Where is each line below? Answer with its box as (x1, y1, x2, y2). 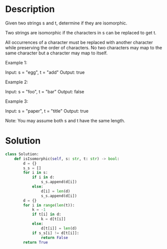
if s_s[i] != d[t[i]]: (31, 231, 79, 236)
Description (5, 3, 55, 15)
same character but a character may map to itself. (5, 50, 108, 56)
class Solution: (5, 151, 39, 157)
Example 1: (5, 59, 27, 65)
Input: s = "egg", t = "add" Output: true (5, 69, 85, 75)
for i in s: (23, 170, 48, 175)
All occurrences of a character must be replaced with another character (5, 39, 153, 45)
